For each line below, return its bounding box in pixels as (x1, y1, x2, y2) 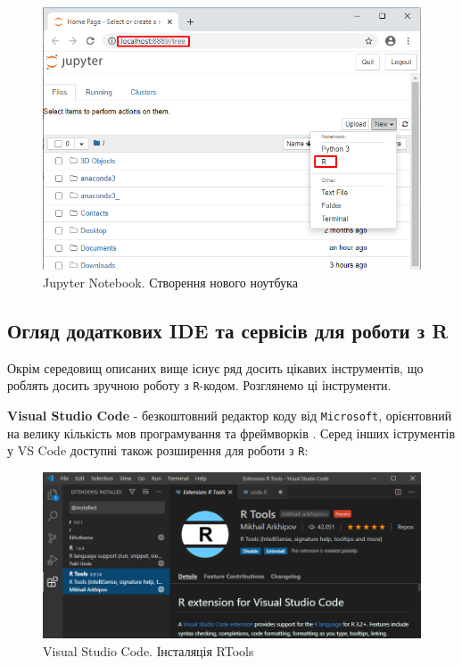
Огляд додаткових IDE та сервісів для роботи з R (7, 317, 449, 345)
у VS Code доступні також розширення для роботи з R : (7, 441, 309, 460)
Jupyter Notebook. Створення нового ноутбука (43, 273, 298, 292)
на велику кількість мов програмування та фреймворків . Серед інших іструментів (7, 423, 456, 442)
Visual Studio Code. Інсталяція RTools (43, 641, 254, 660)
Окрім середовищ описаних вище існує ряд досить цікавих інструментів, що (7, 358, 424, 377)
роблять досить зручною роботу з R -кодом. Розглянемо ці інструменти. (7, 376, 392, 395)
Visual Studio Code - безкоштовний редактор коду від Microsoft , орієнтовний (7, 406, 452, 425)
